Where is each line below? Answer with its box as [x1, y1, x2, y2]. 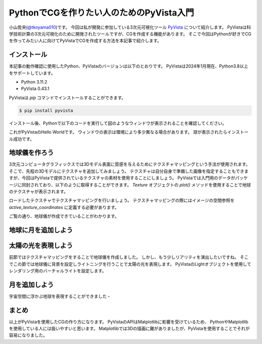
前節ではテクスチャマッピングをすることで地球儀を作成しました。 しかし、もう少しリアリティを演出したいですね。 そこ [9, 254, 249, 260]
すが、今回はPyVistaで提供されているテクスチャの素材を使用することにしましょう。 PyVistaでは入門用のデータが [9, 175, 235, 181]
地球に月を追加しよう [9, 226, 73, 234]
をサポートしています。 [9, 70, 56, 76]
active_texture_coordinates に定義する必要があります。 [9, 204, 119, 210]
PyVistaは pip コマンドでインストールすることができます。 [9, 95, 126, 101]
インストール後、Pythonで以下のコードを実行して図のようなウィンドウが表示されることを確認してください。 [9, 120, 227, 126]
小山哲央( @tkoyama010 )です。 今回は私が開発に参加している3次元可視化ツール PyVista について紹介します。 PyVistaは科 [9, 24, 251, 30]
